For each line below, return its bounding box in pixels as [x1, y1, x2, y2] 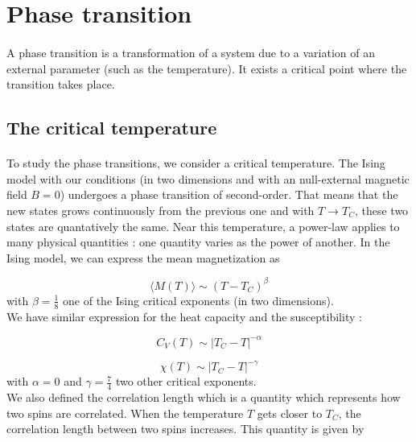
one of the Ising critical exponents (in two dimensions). [63, 291, 334, 308]
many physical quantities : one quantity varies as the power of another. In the [6, 233, 390, 250]
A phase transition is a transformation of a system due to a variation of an [6, 43, 375, 60]
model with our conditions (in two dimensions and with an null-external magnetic [6, 170, 410, 187]
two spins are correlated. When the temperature [6, 404, 244, 421]
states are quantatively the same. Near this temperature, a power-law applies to [6, 217, 400, 234]
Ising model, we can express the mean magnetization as [6, 249, 280, 266]
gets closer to [257, 404, 323, 421]
